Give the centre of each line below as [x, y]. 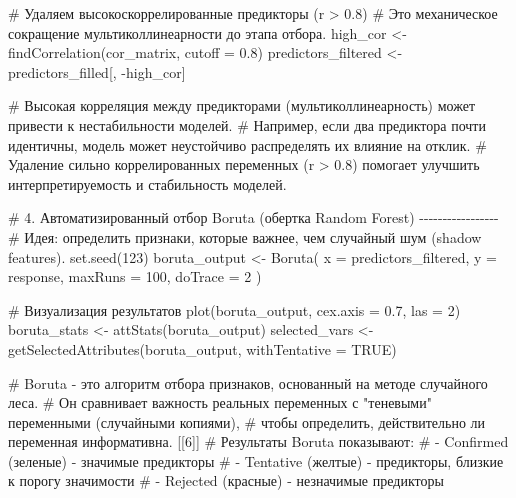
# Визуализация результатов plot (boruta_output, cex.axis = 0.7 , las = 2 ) [234, 309]
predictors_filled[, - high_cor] [97, 71]
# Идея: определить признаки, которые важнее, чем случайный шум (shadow [245, 236]
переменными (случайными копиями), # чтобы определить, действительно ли [247, 421]
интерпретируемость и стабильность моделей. [147, 183]
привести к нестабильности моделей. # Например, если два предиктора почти [247, 124]
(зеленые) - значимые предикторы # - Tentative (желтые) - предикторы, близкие [256, 460]
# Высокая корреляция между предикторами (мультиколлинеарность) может [242, 105]
